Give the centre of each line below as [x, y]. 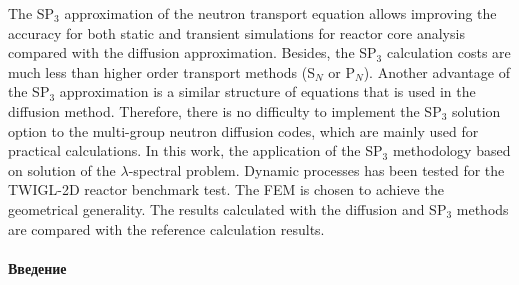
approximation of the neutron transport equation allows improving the [280, 13]
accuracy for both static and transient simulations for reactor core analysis [236, 32]
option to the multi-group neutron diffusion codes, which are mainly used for [243, 130]
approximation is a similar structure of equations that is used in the [267, 91]
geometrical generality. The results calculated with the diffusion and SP [227, 208]
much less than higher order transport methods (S [161, 71]
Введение [37, 267]
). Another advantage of [436, 71]
